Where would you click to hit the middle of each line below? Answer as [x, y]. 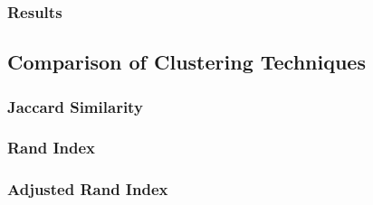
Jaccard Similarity [75, 106]
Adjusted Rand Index [88, 189]
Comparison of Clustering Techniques [186, 62]
